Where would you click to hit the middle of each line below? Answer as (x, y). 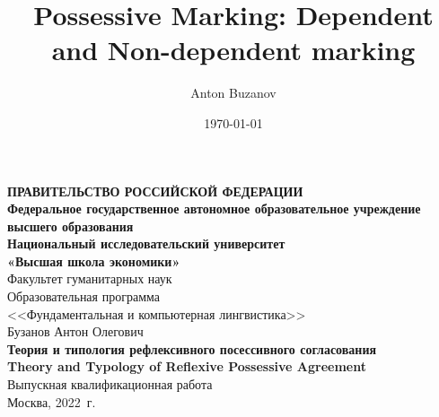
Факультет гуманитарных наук (90, 278)
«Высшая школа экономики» (94, 261)
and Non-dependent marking (233, 50)
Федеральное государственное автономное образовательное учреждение (214, 208)
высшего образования (70, 226)
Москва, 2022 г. (52, 401)
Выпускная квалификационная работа (110, 384)
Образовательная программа (83, 296)
